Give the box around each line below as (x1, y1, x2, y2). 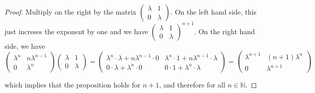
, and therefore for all (159, 79, 226, 90)
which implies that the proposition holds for (5, 79, 141, 90)
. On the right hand (194, 26, 255, 36)
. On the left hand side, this (170, 7, 256, 17)
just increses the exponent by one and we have (5, 26, 148, 36)
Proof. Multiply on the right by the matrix (5, 7, 137, 17)
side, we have (5, 40, 45, 51)
